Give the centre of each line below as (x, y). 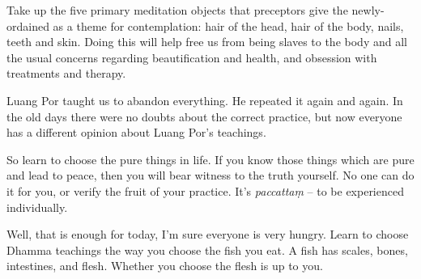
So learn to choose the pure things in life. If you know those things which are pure (210, 159)
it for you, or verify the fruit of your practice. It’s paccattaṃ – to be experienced (205, 190)
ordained (28, 25)
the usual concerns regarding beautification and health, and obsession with (192, 57)
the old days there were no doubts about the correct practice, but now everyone (204, 116)
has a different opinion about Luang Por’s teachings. (136, 132)
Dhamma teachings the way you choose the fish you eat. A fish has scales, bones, (207, 249)
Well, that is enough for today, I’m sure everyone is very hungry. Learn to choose (208, 234)
